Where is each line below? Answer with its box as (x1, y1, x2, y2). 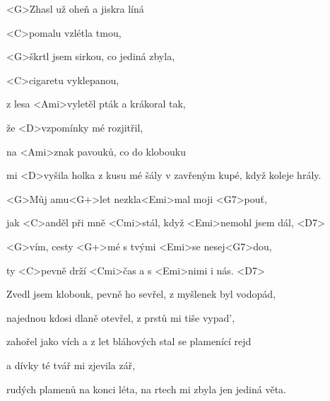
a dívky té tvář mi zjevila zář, (6, 357, 136, 372)
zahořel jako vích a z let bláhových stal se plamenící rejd (6, 334, 252, 349)
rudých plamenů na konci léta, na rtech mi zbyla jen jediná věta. (6, 381, 286, 396)
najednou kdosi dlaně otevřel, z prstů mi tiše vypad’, (6, 310, 235, 325)
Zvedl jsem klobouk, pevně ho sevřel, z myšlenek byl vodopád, (6, 286, 276, 301)
